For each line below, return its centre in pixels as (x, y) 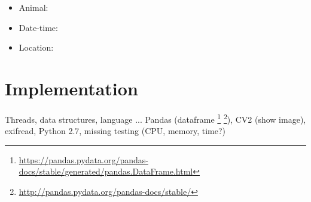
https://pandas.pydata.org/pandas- (83, 159)
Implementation (71, 88)
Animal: (33, 7)
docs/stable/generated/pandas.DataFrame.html (106, 171)
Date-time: (38, 27)
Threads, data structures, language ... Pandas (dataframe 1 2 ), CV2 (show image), (155, 118)
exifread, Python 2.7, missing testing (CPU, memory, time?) (115, 131)
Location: (36, 47)
